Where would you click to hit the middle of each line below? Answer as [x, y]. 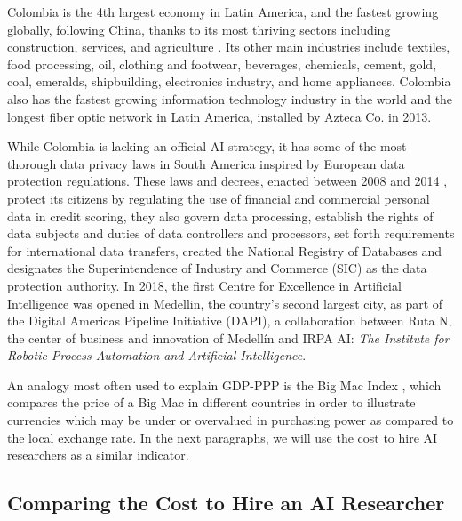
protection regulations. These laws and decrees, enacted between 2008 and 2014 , [227, 181]
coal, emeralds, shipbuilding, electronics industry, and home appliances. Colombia [229, 81]
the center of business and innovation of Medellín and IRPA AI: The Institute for [228, 337]
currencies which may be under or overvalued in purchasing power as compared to [231, 420]
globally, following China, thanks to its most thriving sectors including [199, 29]
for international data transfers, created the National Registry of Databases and [225, 250]
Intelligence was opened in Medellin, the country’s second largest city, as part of [225, 303]
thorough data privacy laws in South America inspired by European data [206, 163]
